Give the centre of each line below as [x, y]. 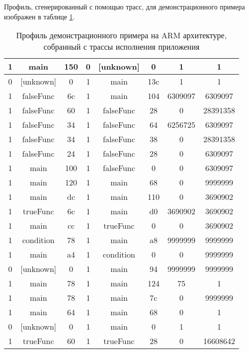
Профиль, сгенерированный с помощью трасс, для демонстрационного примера [124, 6]
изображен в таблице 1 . [40, 16]
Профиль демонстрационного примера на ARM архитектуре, [122, 35]
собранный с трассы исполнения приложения [122, 47]
